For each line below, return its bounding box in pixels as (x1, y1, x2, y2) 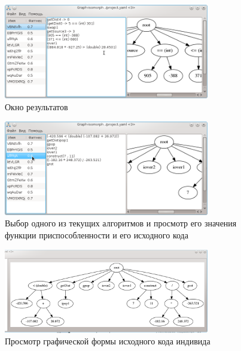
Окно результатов (5, 100, 68, 113)
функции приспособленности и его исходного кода (5, 229, 188, 241)
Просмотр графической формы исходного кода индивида (5, 335, 211, 347)
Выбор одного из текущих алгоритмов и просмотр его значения (5, 217, 237, 229)
